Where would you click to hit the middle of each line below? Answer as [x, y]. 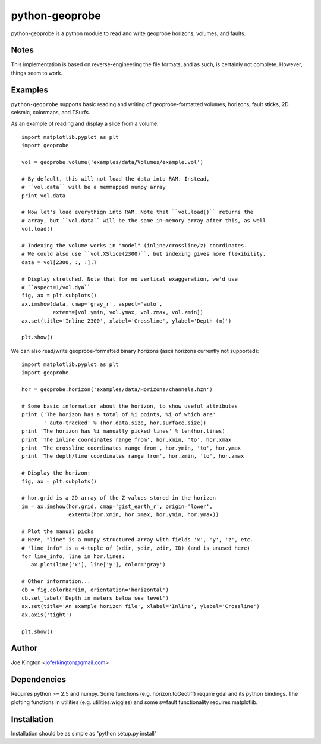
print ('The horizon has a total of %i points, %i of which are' [119, 415]
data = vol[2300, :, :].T [59, 262]
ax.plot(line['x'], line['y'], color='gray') [98, 565]
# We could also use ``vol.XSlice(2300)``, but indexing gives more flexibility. [144, 254]
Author [24, 648]
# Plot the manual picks [58, 531]
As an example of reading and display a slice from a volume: [85, 123]
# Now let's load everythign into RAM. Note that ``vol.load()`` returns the [138, 212]
